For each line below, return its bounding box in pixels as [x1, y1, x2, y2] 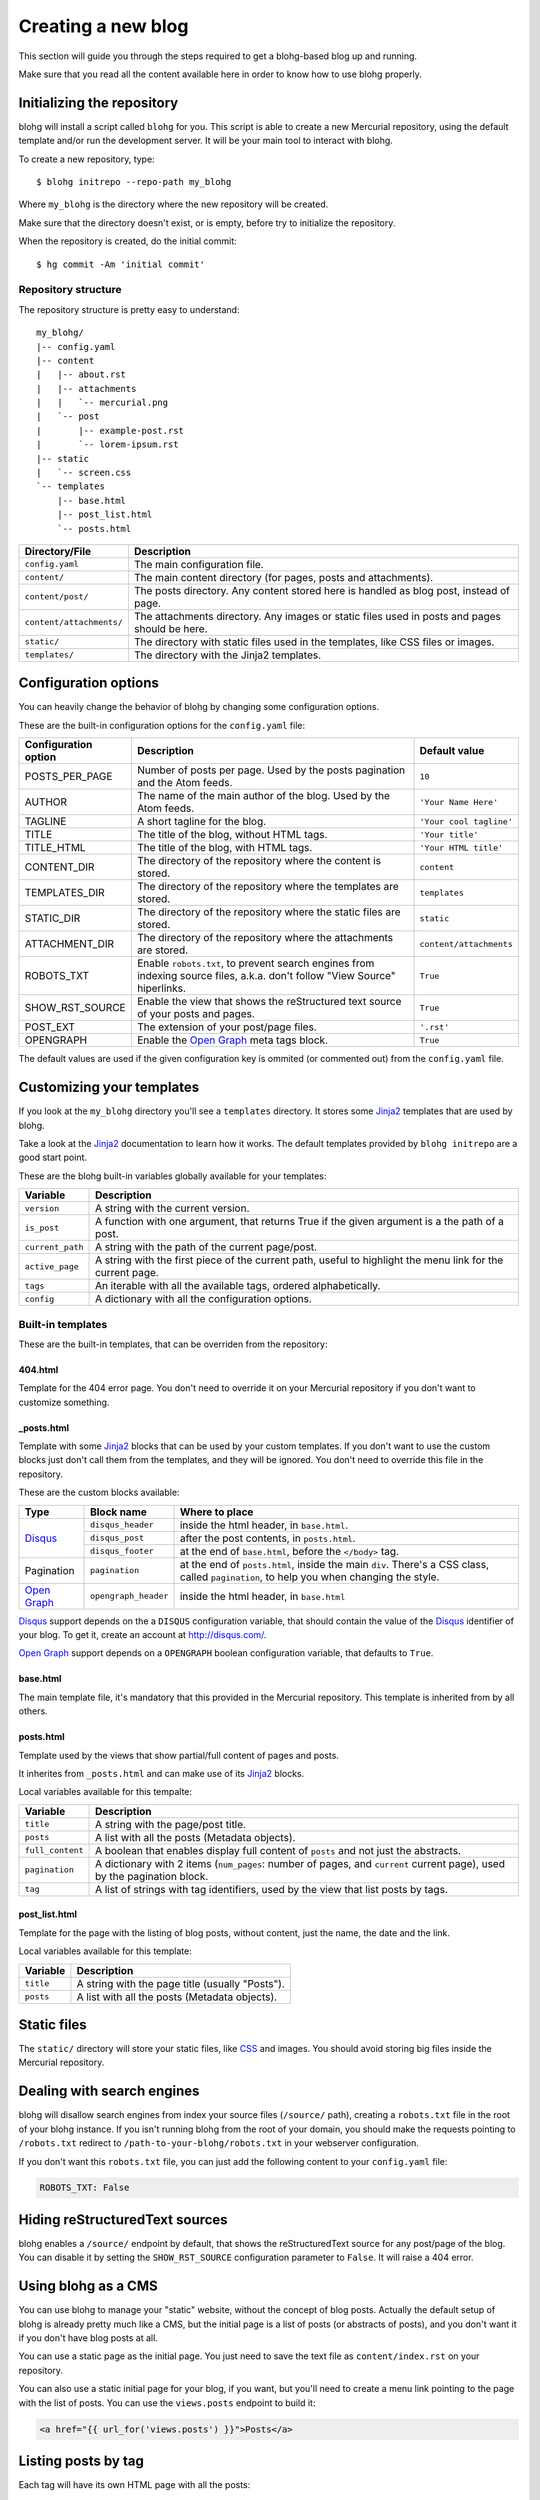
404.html [18, 1363, 59, 1375]
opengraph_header [90, 1591, 169, 1602]
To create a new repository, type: [18, 153, 155, 165]
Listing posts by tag [18, 2453, 144, 2470]
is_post [24, 1222, 60, 1233]
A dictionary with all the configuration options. [95, 1292, 312, 1306]
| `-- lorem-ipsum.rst [36, 439, 179, 450]
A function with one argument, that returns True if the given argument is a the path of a [95, 1215, 505, 1229]
